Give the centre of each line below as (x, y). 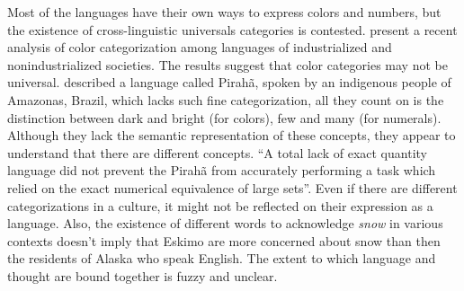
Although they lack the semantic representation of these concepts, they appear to (232, 135)
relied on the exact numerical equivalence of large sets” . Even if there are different (232, 187)
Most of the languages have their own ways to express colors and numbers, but (224, 12)
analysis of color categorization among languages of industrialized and (200, 47)
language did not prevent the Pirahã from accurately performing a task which (222, 170)
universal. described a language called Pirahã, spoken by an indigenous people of (229, 82)
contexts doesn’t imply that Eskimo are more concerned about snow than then (224, 240)
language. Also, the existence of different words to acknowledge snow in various (225, 223)
